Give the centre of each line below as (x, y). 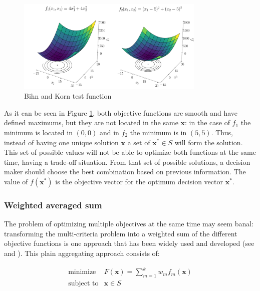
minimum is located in (38, 132)
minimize (82, 272)
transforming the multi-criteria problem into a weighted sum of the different (121, 233)
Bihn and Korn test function (68, 96)
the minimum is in (158, 132)
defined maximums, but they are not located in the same (91, 122)
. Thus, (222, 132)
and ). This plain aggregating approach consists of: (82, 253)
